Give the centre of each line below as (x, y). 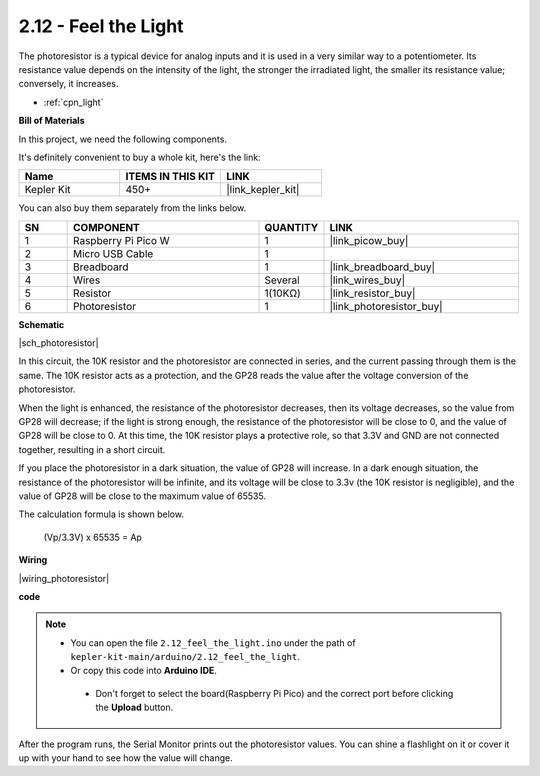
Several (282, 280)
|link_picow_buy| (369, 240)
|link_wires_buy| (367, 280)
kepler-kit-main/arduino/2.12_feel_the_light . (185, 657)
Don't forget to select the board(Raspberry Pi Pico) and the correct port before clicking (274, 693)
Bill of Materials (51, 121)
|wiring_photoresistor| (64, 578)
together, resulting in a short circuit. (92, 449)
